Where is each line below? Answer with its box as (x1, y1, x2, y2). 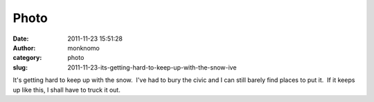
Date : (12, 34, 29, 43)
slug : (12, 63, 28, 72)
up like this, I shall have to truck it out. (12, 85, 121, 94)
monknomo (67, 43, 100, 52)
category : (12, 54, 42, 62)
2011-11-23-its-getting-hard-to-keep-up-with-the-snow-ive (67, 63, 237, 72)
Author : (12, 43, 36, 52)
